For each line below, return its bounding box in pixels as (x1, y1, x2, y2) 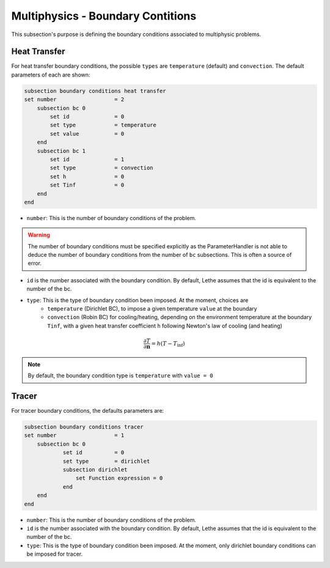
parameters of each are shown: (11, 71, 90, 78)
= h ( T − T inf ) (151, 340, 186, 349)
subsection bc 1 (37, 147, 86, 154)
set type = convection (50, 164, 153, 171)
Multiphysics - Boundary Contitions (11, 9, 197, 23)
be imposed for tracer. (26, 550, 83, 558)
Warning (28, 231, 50, 238)
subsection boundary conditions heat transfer (24, 87, 166, 94)
